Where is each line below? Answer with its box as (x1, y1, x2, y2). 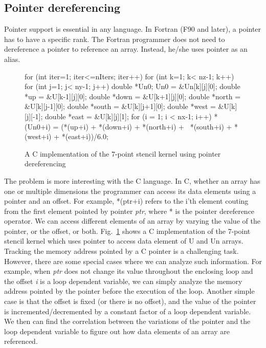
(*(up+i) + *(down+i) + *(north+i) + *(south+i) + (61, 121, 232, 132)
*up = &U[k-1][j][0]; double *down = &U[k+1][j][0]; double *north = (25, 91, 241, 101)
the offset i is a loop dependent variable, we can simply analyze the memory (4, 275, 242, 286)
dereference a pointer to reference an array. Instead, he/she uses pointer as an (4, 43, 248, 54)
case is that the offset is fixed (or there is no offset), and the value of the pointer (4, 296, 256, 307)
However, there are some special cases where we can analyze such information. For (4, 255, 262, 266)
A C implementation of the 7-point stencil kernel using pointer (25, 148, 221, 159)
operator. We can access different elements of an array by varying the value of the (4, 215, 260, 226)
